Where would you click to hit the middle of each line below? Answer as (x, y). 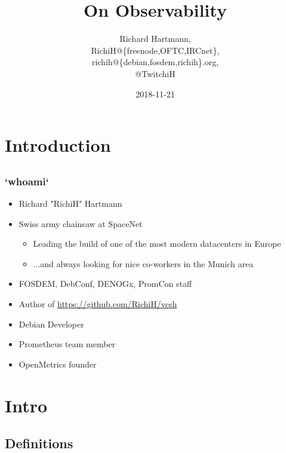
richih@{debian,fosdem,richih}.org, (155, 62)
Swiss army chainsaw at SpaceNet (81, 223)
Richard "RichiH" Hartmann (70, 203)
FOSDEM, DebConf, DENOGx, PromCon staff (105, 284)
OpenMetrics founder (58, 364)
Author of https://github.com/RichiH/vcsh (98, 303)
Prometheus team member (67, 344)
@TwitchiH (155, 73)
